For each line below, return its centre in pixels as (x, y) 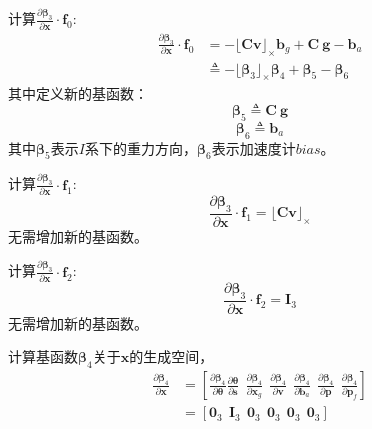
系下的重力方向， (140, 147)
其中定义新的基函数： (78, 92)
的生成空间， (171, 356)
